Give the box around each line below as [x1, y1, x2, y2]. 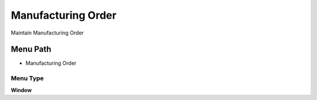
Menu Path [11, 44, 52, 54]
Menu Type [11, 74, 44, 82]
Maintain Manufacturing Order [11, 29, 85, 36]
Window [11, 87, 32, 94]
